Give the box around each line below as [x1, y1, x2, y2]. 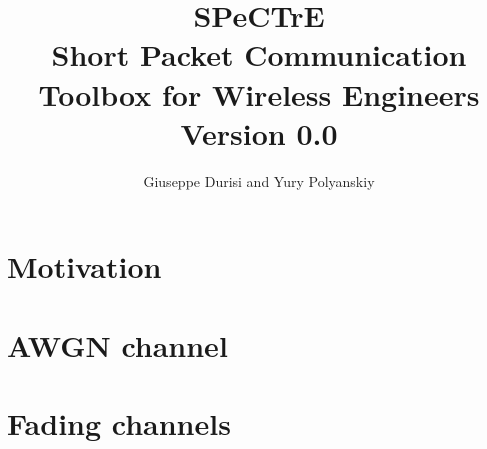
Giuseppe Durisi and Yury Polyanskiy [143, 170, 375, 191]
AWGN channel [7, 324, 228, 365]
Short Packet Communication [51, 34, 467, 75]
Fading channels [7, 403, 231, 444]
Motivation [7, 246, 162, 287]
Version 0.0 [180, 112, 338, 153]
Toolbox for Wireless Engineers [38, 73, 480, 114]
